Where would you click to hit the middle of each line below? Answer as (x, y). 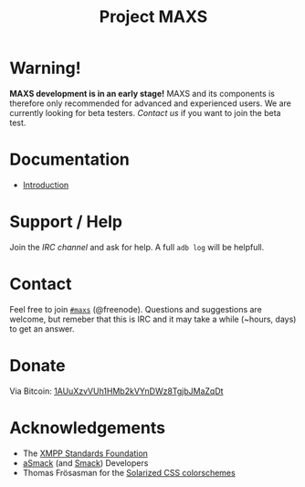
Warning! (45, 68)
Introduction (46, 185)
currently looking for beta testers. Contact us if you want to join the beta (145, 112)
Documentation (70, 159)
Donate (37, 365)
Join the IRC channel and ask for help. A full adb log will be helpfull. (137, 247)
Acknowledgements (88, 428)
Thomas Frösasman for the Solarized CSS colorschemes (129, 472)
